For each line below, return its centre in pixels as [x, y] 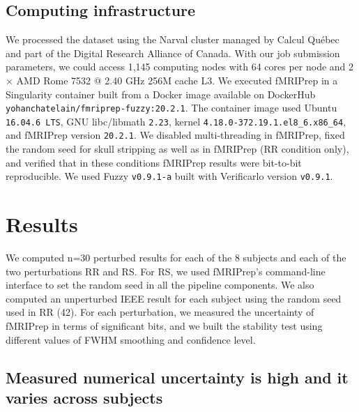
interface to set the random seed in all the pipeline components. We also [160, 285]
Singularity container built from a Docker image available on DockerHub [161, 94]
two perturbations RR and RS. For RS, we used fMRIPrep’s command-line [166, 271]
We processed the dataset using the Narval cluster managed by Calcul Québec [173, 39]
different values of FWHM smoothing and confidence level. [131, 339]
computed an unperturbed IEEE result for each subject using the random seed [174, 298]
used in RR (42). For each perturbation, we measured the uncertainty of [160, 312]
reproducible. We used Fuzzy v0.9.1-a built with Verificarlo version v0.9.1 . [169, 176]
